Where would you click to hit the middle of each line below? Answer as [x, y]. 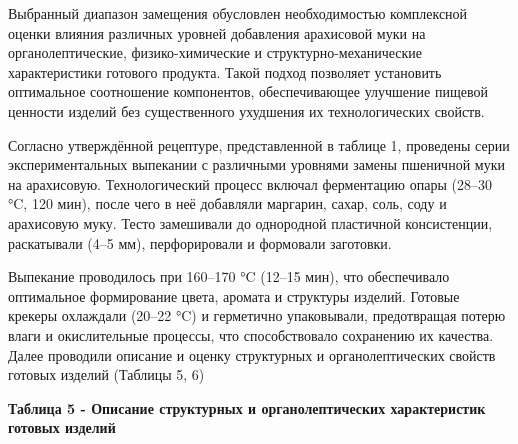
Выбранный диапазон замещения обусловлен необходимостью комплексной [238, 13]
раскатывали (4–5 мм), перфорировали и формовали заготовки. [200, 242]
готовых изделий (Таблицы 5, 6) [106, 374]
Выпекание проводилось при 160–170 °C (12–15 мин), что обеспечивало [229, 276]
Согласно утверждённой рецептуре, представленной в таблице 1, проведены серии [259, 144]
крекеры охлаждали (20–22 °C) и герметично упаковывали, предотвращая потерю [257, 315]
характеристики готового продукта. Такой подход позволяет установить [225, 71]
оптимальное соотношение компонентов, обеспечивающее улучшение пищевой [248, 91]
